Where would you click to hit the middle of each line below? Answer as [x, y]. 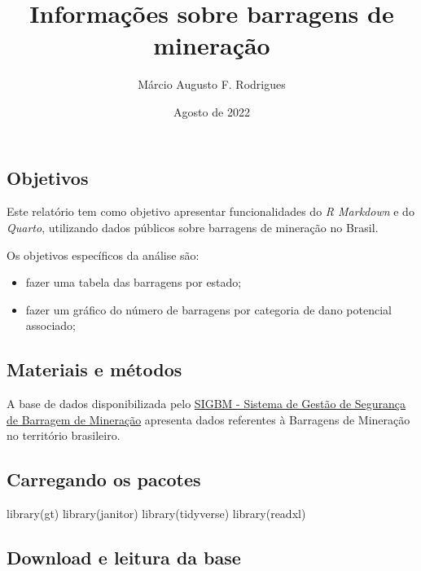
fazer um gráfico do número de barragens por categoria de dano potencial [208, 309]
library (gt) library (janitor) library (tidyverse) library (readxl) [156, 514]
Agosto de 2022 [212, 111]
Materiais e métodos [94, 369]
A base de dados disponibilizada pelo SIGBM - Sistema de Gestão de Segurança [206, 404]
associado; [51, 325]
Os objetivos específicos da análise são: [103, 255]
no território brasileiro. [64, 435]
